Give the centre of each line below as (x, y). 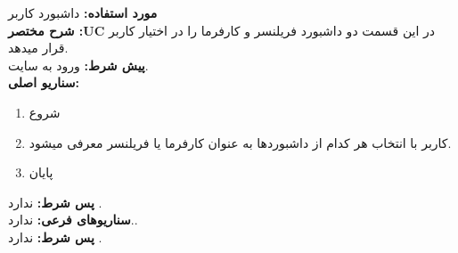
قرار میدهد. (38, 48)
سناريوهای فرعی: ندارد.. (73, 220)
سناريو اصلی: (44, 82)
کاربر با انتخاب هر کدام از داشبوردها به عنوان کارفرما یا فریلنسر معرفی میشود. (240, 142)
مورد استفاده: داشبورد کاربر (83, 12)
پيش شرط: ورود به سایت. (78, 65)
